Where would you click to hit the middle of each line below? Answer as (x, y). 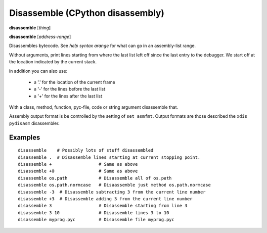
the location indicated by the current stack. (53, 62)
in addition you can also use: (38, 71)
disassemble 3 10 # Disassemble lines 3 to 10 (93, 212)
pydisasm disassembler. (34, 123)
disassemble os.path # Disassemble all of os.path (95, 178)
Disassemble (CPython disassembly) (87, 13)
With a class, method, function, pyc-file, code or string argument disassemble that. (93, 107)
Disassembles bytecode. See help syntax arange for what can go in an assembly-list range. (103, 46)
